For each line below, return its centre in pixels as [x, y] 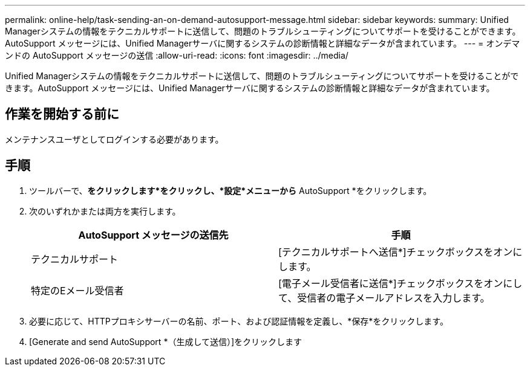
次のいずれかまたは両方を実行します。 [105, 211]
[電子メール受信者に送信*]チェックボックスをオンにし [401, 283]
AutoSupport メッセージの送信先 [153, 235]
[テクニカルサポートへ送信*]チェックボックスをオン [396, 252]
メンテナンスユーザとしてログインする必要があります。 [114, 139]
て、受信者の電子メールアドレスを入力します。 [384, 298]
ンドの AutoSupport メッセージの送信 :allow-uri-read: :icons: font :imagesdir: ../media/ [177, 55]
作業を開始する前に [62, 114]
